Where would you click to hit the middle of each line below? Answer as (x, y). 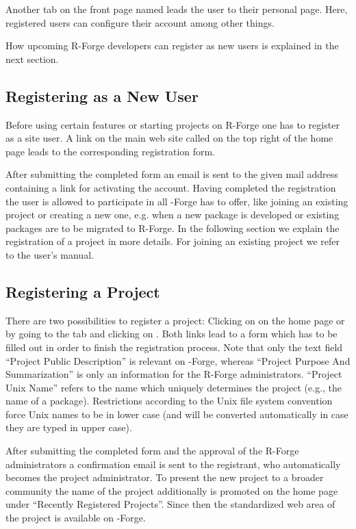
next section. (32, 59)
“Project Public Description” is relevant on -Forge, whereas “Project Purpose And (178, 360)
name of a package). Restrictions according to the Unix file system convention (169, 401)
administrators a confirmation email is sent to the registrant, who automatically (173, 464)
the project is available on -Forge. (76, 518)
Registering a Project (83, 291)
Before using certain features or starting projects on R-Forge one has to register (173, 124)
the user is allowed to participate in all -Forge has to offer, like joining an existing (177, 201)
